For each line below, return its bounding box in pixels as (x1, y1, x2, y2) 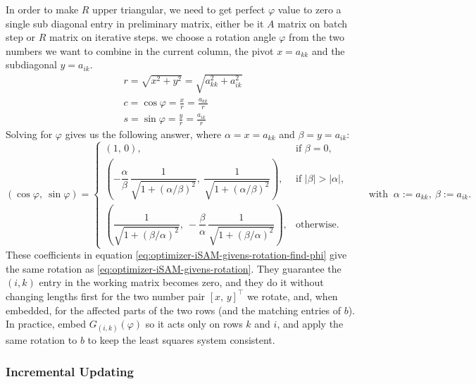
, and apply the (277, 316, 344, 331)
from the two (289, 30, 345, 44)
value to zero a (277, 2, 342, 16)
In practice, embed (6, 316, 86, 331)
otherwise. (296, 219, 339, 230)
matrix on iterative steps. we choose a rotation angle (49, 30, 276, 44)
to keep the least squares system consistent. (87, 333, 275, 347)
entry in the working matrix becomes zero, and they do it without (39, 275, 324, 290)
